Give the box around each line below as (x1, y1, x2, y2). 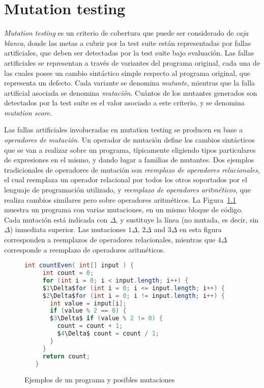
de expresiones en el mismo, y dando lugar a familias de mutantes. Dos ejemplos (4, 154, 254, 165)
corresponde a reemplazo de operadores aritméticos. (4, 244, 165, 255)
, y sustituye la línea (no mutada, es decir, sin (115, 214, 259, 225)
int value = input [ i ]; (50, 299, 127, 307)
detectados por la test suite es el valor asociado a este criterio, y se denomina (4, 97, 245, 108)
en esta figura (180, 224, 222, 235)
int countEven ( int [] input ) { (24, 262, 134, 269)
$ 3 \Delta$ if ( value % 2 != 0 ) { (50, 315, 163, 322)
